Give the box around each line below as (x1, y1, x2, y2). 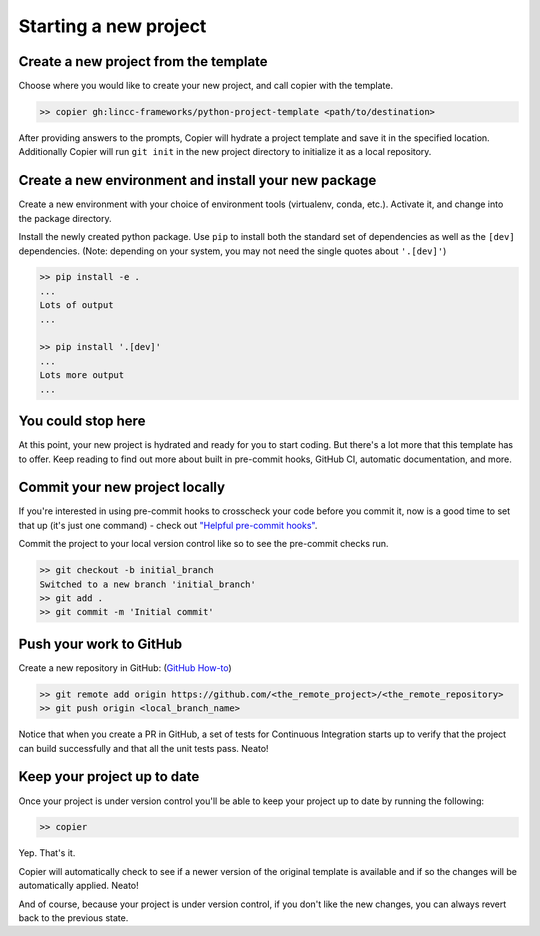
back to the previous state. (18, 912, 129, 924)
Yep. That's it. (18, 847, 76, 859)
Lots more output (39, 370, 125, 381)
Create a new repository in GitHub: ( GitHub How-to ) (18, 661, 232, 674)
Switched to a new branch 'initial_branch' (39, 578, 257, 590)
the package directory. (18, 212, 112, 224)
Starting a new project (18, 15, 207, 37)
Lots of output (39, 300, 114, 311)
